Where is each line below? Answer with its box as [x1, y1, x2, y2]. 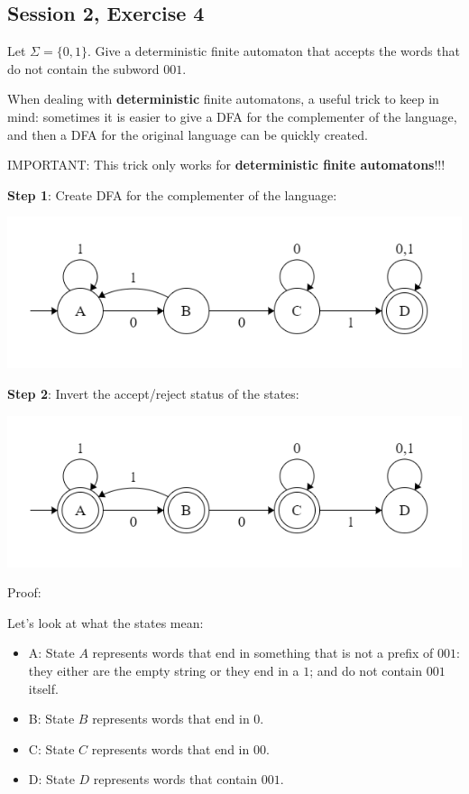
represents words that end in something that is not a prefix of [92, 643, 434, 662]
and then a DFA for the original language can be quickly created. [7, 125, 368, 143]
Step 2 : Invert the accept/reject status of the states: [7, 383, 299, 402]
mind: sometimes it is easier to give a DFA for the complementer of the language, [7, 106, 457, 125]
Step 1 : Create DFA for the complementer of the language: [7, 185, 337, 204]
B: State [28, 709, 75, 728]
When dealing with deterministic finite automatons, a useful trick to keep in [7, 89, 439, 108]
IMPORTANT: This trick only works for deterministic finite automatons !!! [7, 155, 446, 174]
